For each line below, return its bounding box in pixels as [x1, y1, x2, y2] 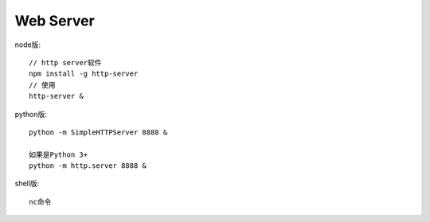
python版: [14, 109, 47, 119]
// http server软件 [29, 58, 103, 67]
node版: [14, 40, 41, 49]
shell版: [14, 179, 40, 189]
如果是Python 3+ [29, 150, 88, 159]
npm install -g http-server [29, 69, 139, 79]
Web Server [14, 12, 95, 29]
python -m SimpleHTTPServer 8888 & [29, 127, 168, 137]
